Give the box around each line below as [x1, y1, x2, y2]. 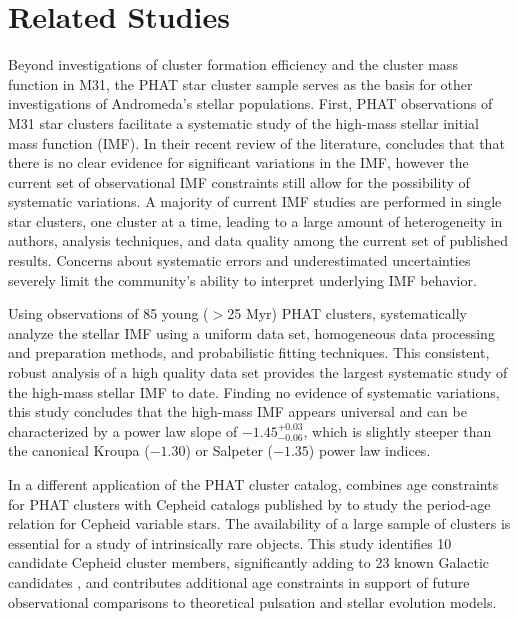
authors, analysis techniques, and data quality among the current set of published [8, 230, 508, 251]
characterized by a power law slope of [8, 420, 238, 441]
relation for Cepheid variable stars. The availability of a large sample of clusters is [8, 513, 511, 534]
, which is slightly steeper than [303, 420, 492, 441]
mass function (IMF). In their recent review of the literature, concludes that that [8, 132, 505, 153]
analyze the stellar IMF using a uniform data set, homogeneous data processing [8, 322, 495, 343]
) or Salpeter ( [185, 440, 274, 461]
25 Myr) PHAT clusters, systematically [227, 303, 467, 324]
